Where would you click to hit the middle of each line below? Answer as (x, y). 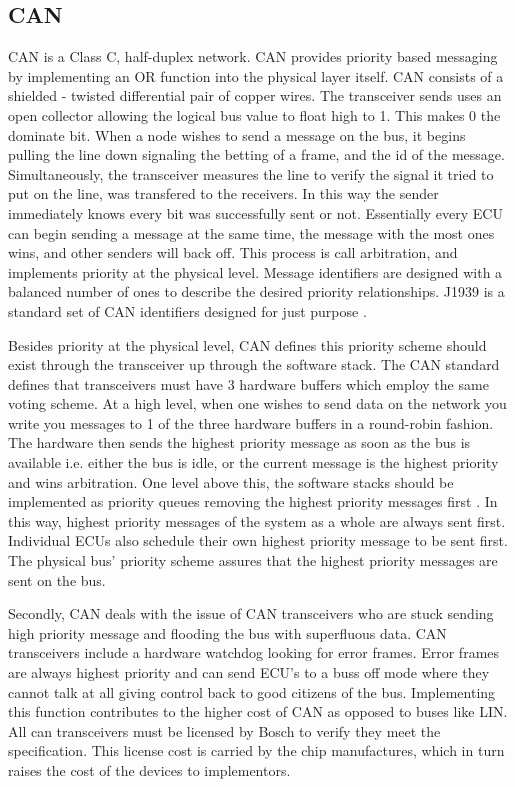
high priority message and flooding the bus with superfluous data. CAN (227, 632)
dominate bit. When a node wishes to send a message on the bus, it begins (237, 134)
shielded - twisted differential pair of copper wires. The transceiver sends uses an (255, 95)
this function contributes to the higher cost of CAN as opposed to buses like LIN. (258, 711)
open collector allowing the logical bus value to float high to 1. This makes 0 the (254, 114)
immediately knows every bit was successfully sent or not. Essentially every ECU (255, 212)
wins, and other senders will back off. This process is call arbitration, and (233, 252)
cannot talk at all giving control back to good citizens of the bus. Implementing (252, 691)
